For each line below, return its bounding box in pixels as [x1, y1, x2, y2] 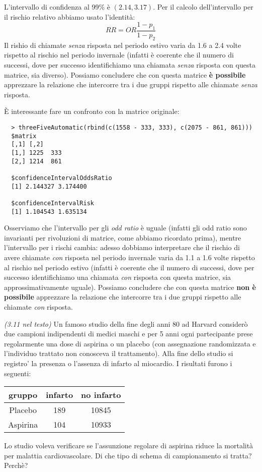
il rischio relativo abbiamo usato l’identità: [4, 11, 135, 22]
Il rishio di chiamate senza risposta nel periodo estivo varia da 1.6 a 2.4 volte [4, 39, 241, 50]
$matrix [11, 132, 37, 140]
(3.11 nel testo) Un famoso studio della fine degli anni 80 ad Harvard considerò [4, 318, 248, 329]
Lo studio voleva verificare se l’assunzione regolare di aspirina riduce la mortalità [4, 440, 253, 451]
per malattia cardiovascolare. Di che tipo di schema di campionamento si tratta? [4, 450, 252, 460]
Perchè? [4, 460, 28, 470]
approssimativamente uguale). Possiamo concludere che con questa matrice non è [4, 281, 256, 292]
